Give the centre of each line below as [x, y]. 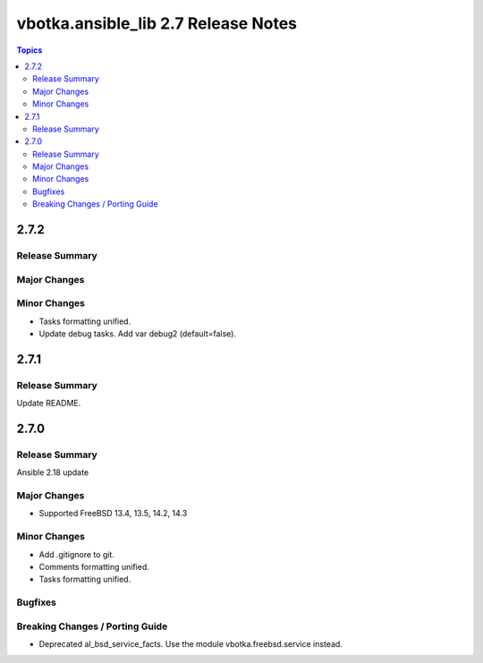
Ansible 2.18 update [53, 472]
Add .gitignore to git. [77, 554]
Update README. [49, 404]
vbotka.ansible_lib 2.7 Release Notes [157, 23]
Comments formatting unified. [94, 566]
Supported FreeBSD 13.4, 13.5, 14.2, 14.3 [113, 514]
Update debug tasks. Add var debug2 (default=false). [138, 333]
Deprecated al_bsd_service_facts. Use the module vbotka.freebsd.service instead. [191, 643]
